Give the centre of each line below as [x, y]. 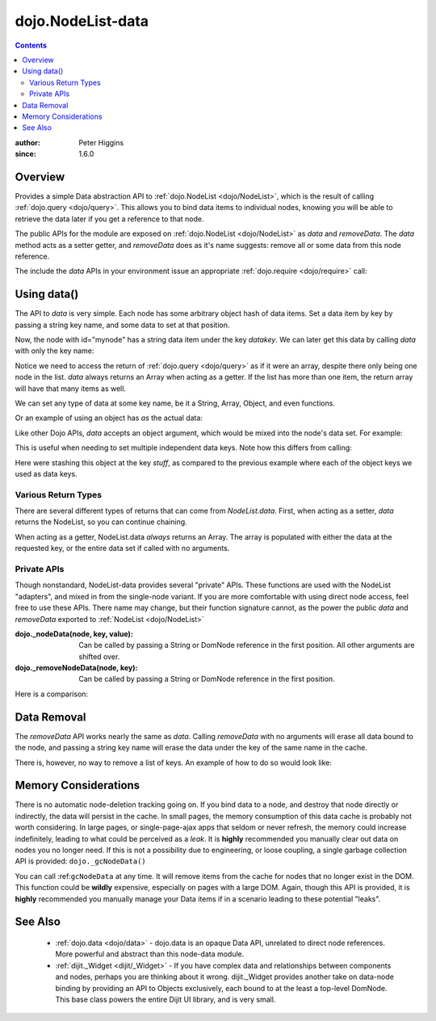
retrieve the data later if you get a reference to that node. [109, 219]
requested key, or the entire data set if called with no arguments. [122, 548]
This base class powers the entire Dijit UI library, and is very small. [166, 999]
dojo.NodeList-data [82, 21]
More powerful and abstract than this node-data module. [150, 954]
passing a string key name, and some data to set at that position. [122, 325]
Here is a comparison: [52, 694]
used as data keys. [46, 473]
